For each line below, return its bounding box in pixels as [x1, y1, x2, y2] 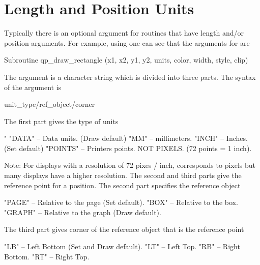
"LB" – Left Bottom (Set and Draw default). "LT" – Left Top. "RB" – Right [4, 241, 240, 252]
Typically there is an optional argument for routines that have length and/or [4, 27, 244, 38]
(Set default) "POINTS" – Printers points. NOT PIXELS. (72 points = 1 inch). [4, 142, 252, 153]
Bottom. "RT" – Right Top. [4, 251, 90, 261]
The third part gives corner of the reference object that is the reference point [4, 224, 244, 234]
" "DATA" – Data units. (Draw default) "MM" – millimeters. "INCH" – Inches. [4, 133, 248, 143]
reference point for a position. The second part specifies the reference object [4, 180, 241, 190]
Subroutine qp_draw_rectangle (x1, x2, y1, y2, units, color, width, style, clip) [4, 54, 248, 65]
